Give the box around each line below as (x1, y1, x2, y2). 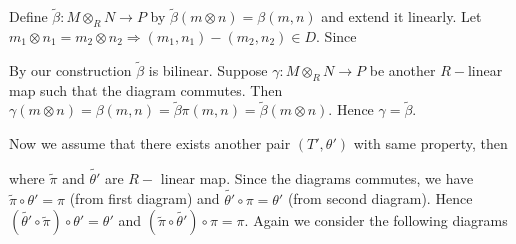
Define (9, 6, 48, 27)
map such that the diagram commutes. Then (9, 79, 283, 100)
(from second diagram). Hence (287, 188, 473, 209)
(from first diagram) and (69, 188, 220, 209)
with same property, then (353, 133, 508, 154)
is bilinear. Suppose (148, 59, 268, 80)
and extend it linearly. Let (321, 6, 482, 27)
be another (369, 59, 436, 80)
